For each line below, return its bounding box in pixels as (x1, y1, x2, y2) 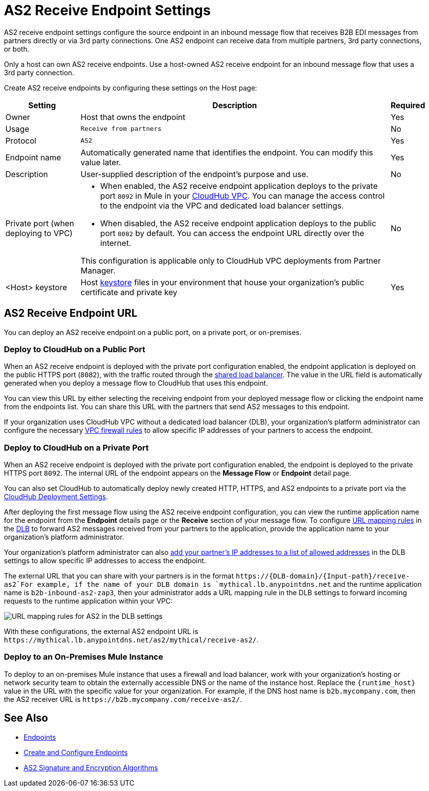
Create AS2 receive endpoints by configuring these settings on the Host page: (4, 83, 257, 92)
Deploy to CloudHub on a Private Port (4, 442, 149, 453)
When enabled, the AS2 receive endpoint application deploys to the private (100, 181, 378, 191)
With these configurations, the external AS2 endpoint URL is (4, 627, 199, 636)
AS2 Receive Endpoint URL (4, 307, 138, 320)
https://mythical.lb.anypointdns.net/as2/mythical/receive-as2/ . (4, 636, 259, 644)
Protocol (5, 135, 36, 146)
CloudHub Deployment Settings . (4, 492, 108, 501)
